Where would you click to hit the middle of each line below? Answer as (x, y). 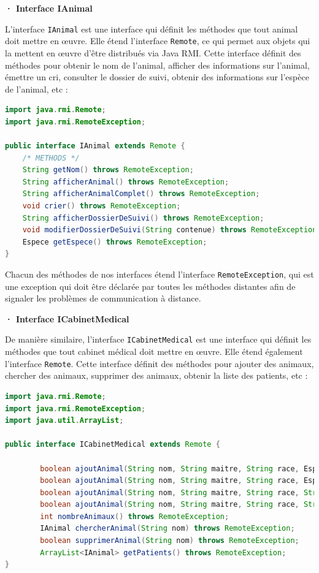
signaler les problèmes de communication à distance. (103, 298)
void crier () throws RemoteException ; (102, 206)
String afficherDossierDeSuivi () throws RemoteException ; (143, 218)
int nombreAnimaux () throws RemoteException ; (135, 516)
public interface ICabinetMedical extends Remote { (113, 445)
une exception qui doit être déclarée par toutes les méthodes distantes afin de (150, 286)
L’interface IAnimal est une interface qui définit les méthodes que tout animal (152, 28)
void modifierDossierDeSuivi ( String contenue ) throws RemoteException (170, 230)
